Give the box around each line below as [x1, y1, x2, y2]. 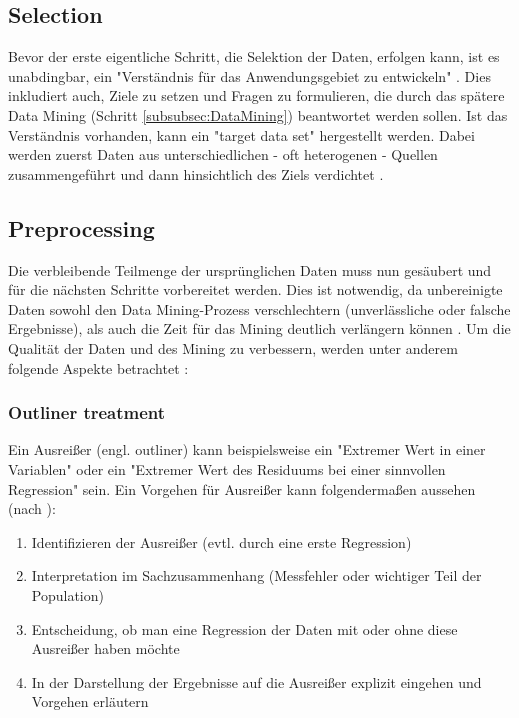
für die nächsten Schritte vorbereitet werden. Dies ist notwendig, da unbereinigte [8, 279, 503, 300]
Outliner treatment [8, 400, 166, 425]
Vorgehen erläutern [31, 691, 149, 712]
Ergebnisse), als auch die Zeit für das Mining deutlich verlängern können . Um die [8, 318, 511, 339]
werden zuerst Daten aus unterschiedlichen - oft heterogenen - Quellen [8, 144, 438, 165]
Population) [31, 584, 104, 605]
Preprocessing [8, 212, 155, 243]
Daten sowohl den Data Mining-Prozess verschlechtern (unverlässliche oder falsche [8, 298, 511, 319]
